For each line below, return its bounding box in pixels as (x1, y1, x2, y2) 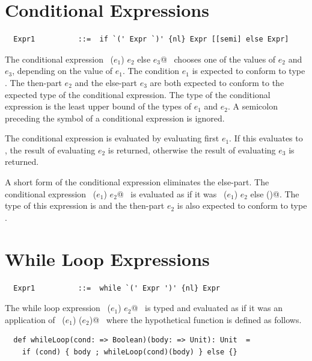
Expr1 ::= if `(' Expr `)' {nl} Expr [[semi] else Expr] (13, 35, 289, 44)
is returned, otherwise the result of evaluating (108, 143, 276, 156)
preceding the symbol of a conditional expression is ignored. (5, 111, 225, 124)
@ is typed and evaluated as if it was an (131, 301, 283, 314)
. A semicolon (228, 100, 278, 113)
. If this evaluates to (229, 132, 303, 144)
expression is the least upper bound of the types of (5, 100, 192, 113)
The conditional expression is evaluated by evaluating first (5, 132, 219, 144)
